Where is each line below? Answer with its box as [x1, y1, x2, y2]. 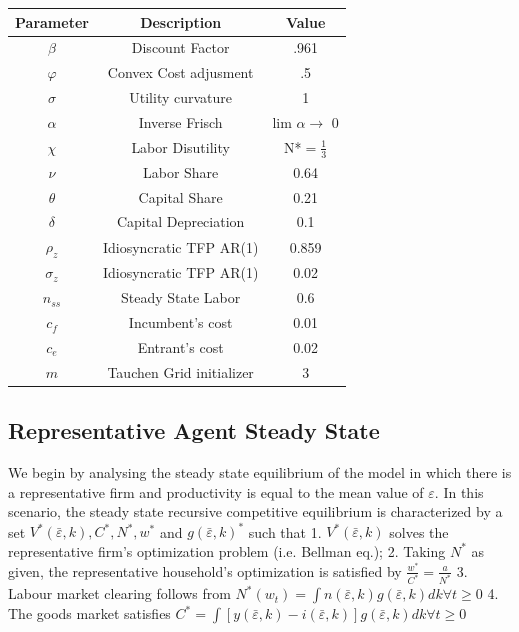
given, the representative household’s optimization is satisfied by [8, 560, 402, 581]
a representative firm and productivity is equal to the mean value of [8, 481, 424, 502]
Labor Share [142, 161, 219, 182]
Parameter [15, 11, 89, 32]
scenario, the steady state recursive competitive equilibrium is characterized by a [8, 501, 503, 522]
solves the [389, 521, 449, 542]
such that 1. [248, 521, 322, 542]
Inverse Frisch [138, 111, 223, 132]
